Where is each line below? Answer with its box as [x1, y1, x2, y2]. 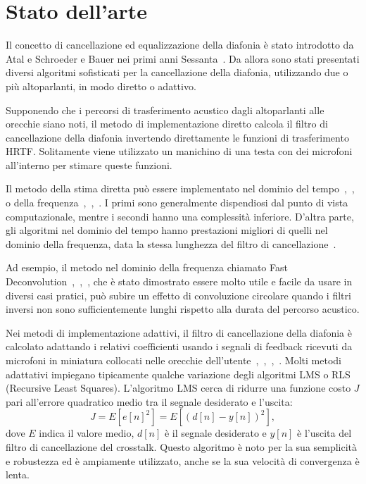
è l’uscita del [297, 426, 352, 440]
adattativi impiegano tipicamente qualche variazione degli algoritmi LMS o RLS [6, 366, 351, 381]
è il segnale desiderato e [164, 426, 267, 440]
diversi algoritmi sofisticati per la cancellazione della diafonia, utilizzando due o [6, 65, 348, 80]
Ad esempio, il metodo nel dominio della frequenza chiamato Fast [6, 260, 288, 275]
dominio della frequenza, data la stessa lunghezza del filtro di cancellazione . [6, 236, 336, 251]
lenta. [6, 467, 30, 482]
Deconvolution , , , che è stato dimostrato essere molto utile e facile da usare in [6, 274, 353, 289]
